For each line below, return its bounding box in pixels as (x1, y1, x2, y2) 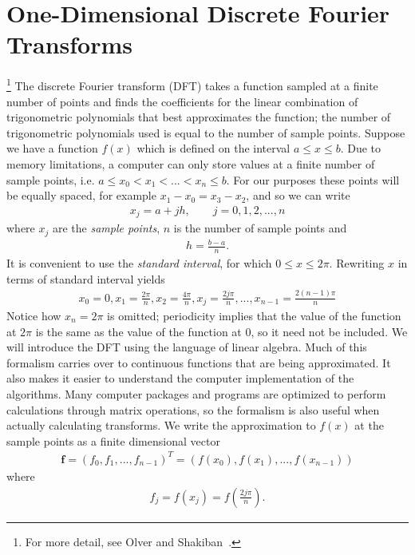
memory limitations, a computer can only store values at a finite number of (6, 155, 375, 172)
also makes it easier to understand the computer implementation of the (6, 370, 354, 387)
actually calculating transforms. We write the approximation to (6, 417, 316, 434)
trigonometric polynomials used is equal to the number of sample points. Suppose (6, 124, 405, 141)
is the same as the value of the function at (35, 323, 242, 339)
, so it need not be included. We (251, 323, 408, 339)
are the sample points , (52, 220, 160, 236)
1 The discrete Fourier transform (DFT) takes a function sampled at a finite (6, 75, 378, 93)
